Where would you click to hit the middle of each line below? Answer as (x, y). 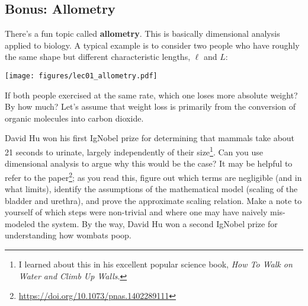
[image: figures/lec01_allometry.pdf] (81, 76)
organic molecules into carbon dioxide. (74, 118)
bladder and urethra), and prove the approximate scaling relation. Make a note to (153, 200)
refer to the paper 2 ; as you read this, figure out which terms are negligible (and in (153, 176)
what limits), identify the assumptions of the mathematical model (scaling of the (151, 189)
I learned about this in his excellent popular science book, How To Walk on (155, 264)
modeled (20, 223)
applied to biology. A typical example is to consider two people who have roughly (152, 45)
